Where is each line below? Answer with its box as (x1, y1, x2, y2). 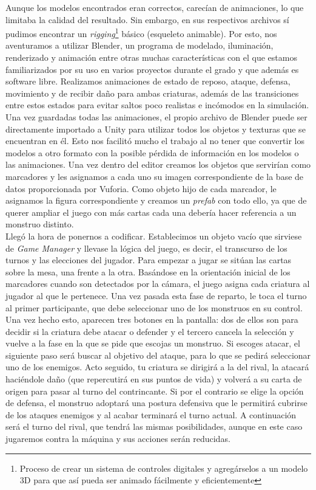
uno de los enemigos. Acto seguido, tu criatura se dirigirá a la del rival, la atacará (5, 361, 309, 373)
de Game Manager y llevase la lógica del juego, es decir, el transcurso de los (5, 241, 287, 254)
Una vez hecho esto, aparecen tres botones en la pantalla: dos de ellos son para (5, 313, 298, 326)
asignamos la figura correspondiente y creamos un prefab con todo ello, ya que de (5, 194, 307, 207)
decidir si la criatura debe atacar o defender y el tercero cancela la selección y (5, 325, 294, 337)
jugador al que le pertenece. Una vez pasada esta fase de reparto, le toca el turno (5, 289, 307, 302)
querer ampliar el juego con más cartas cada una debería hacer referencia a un (5, 205, 297, 218)
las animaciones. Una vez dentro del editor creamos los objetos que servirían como (5, 158, 311, 171)
